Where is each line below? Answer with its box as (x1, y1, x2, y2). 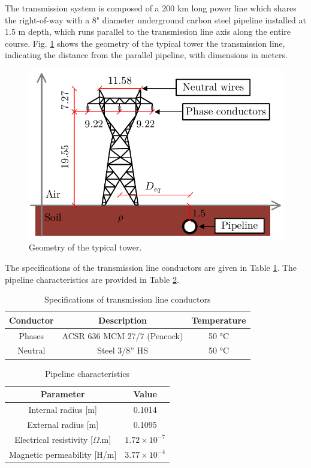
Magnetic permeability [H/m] (9, 448, 117, 460)
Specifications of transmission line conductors (44, 293, 211, 306)
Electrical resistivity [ (14, 433, 93, 445)
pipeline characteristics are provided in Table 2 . (5, 273, 179, 285)
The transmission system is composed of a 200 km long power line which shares (5, 2, 297, 14)
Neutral (17, 344, 46, 357)
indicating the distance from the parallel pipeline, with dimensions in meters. (5, 49, 288, 61)
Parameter (40, 388, 85, 400)
